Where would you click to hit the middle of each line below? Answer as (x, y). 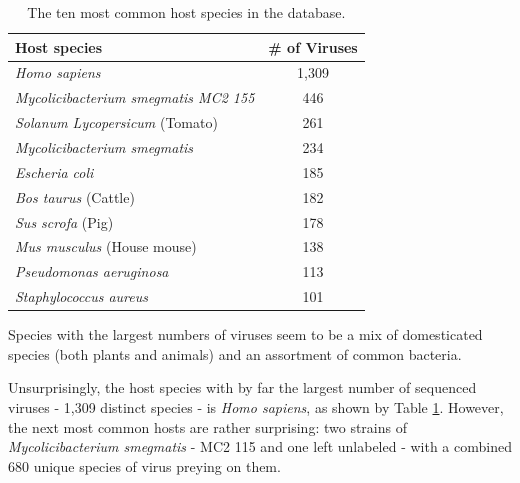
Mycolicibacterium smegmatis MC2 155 (135, 97)
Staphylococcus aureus (81, 296)
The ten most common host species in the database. (186, 12)
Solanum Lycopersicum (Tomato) (116, 122)
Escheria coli (54, 171)
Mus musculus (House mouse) (106, 246)
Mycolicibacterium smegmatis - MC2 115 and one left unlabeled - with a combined (260, 446)
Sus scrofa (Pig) (64, 221)
